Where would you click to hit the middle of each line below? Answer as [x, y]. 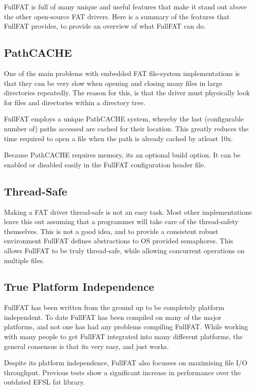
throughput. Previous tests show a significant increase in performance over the [123, 372]
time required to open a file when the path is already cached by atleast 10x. [119, 138]
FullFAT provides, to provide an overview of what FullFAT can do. [105, 26]
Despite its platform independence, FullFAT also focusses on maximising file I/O [126, 363]
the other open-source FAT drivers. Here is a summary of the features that [117, 16]
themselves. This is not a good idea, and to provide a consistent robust [111, 231]
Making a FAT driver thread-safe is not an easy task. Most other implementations [128, 212]
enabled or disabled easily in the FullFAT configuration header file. [105, 164]
